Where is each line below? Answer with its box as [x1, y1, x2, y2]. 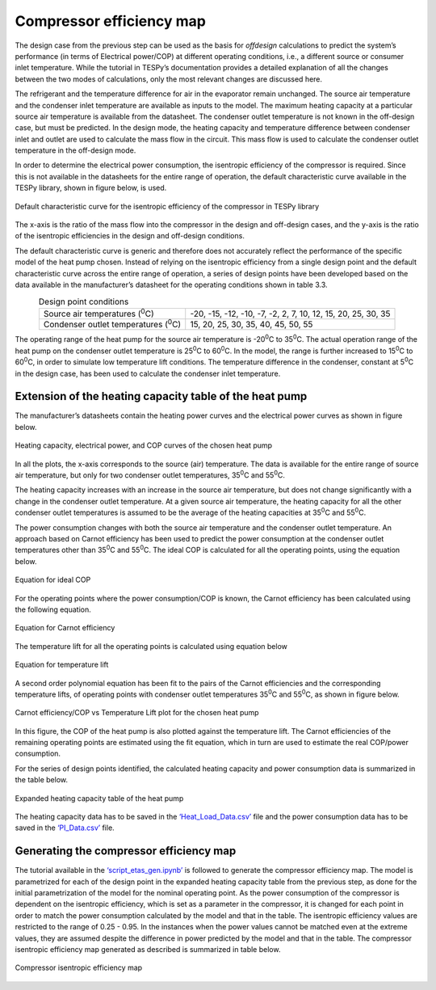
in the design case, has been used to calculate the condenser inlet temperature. [15, 369, 281, 378]
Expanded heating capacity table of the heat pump [15, 793, 184, 803]
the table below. [15, 775, 69, 785]
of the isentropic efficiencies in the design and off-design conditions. [15, 231, 245, 241]
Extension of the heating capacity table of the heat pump [15, 390, 308, 403]
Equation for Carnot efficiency [15, 623, 115, 633]
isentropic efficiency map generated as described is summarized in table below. [15, 945, 281, 954]
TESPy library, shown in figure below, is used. [15, 183, 167, 193]
